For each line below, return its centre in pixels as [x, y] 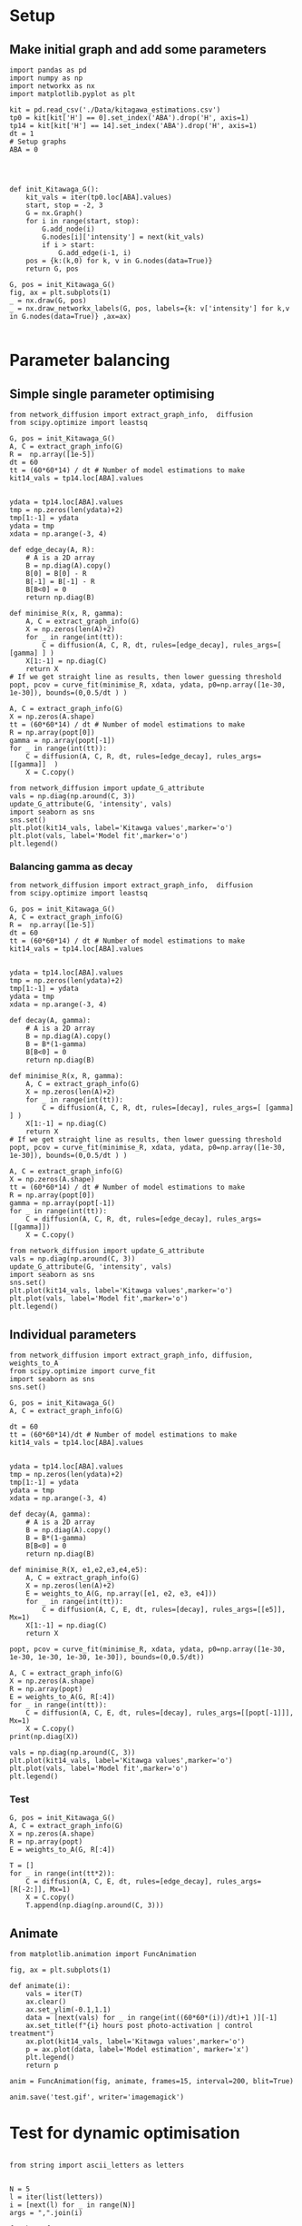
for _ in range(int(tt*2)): [63, 1874]
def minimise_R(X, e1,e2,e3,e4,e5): [78, 1570]
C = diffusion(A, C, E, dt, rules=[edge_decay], [119, 1882]
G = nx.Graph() [54, 213]
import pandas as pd [49, 70]
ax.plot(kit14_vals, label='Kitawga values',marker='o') [136, 2042]
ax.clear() [46, 2002]
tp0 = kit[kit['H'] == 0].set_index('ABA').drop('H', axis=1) [129, 118]
